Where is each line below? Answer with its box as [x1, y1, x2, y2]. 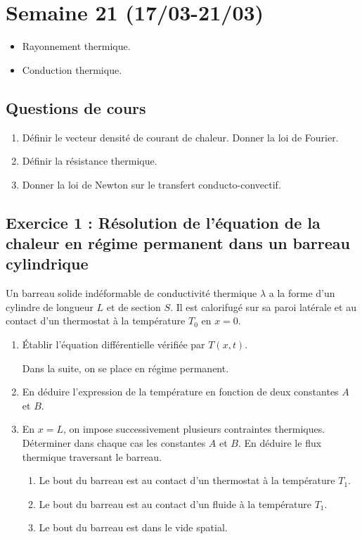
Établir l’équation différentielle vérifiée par [22, 337, 205, 352]
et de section [106, 299, 161, 314]
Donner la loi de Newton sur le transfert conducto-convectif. [22, 177, 281, 191]
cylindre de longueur [6, 299, 93, 314]
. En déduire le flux [238, 436, 322, 450]
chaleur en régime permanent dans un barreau [6, 232, 350, 254]
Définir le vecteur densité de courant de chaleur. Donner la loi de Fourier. [22, 129, 339, 144]
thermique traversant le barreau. [22, 449, 162, 464]
